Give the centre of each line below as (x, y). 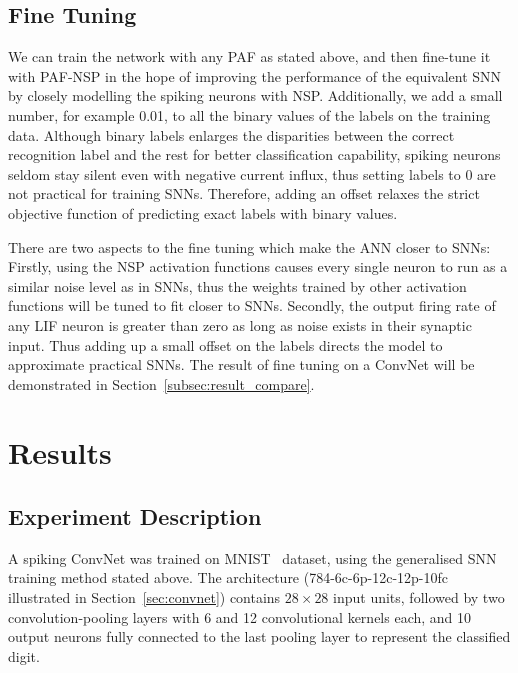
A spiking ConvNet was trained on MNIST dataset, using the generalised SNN (252, 557)
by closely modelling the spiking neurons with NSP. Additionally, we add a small (255, 95)
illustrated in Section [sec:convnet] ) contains (144, 597)
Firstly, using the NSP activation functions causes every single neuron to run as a (258, 266)
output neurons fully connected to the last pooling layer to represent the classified (259, 636)
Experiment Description (135, 516)
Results (60, 452)
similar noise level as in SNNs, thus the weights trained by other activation (237, 285)
